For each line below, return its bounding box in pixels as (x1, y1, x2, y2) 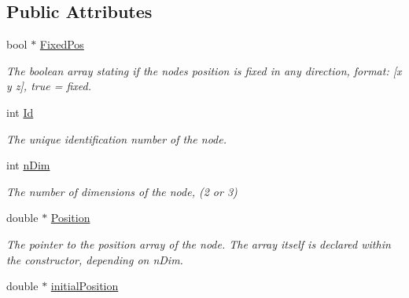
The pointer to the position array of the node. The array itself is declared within (6, 235, 391, 252)
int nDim (6, 157, 50, 173)
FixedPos (39, 36, 84, 53)
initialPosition (50, 278, 119, 294)
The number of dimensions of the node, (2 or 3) (6, 183, 238, 199)
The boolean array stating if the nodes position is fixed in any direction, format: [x (6, 62, 402, 78)
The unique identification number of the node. (6, 130, 227, 147)
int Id (6, 104, 34, 120)
